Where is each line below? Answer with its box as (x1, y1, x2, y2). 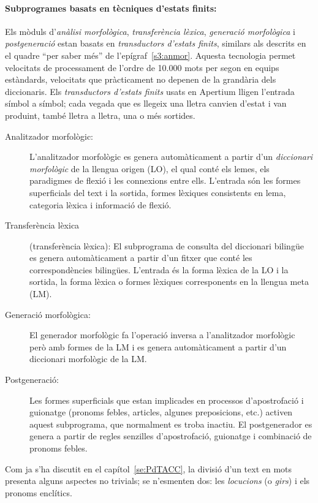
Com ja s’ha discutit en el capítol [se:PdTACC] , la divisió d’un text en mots (5, 462, 292, 475)
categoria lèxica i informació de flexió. (29, 198, 172, 211)
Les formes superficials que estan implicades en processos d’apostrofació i (29, 393, 304, 406)
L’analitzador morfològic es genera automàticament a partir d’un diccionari (29, 150, 313, 163)
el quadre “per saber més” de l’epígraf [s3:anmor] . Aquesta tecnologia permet (5, 48, 296, 61)
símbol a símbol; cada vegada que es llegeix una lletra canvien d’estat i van (5, 97, 287, 110)
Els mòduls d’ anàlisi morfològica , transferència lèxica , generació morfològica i (5, 25, 295, 37)
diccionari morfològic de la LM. (29, 352, 147, 365)
